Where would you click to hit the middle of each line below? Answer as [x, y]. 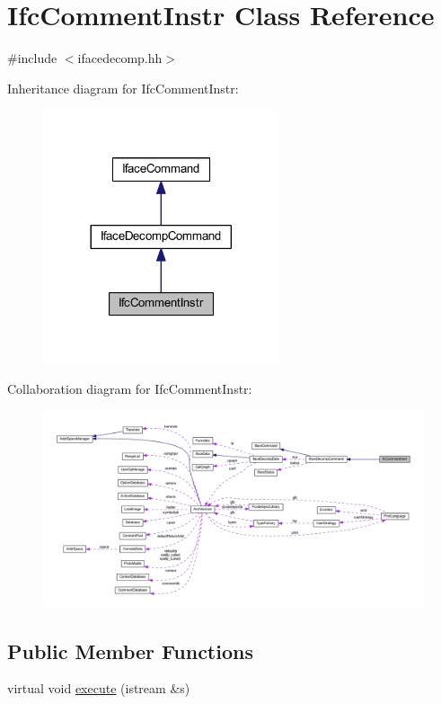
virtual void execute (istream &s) [99, 688]
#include [32, 58]
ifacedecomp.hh [120, 58]
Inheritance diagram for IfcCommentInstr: [123, 88]
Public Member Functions [130, 651]
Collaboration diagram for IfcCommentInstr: [130, 389]
